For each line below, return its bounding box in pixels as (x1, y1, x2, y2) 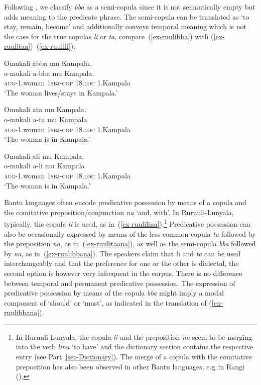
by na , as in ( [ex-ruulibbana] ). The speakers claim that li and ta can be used (4, 248, 241, 258)
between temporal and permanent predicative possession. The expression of (4, 277, 235, 288)
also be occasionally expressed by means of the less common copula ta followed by (4, 228, 256, 239)
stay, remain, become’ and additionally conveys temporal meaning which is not (4, 21, 246, 32)
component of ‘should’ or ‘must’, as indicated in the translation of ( (4, 297, 212, 308)
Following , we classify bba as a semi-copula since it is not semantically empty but (4, 2, 255, 12)
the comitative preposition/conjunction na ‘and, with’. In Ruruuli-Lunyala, (4, 207, 234, 217)
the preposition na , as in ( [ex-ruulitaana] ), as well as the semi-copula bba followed (4, 238, 256, 249)
